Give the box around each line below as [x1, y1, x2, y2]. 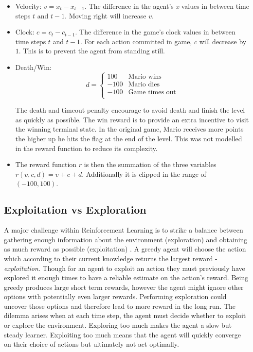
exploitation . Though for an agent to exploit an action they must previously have [4, 263, 245, 273]
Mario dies [128, 81, 160, 88]
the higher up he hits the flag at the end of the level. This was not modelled [15, 133, 242, 143]
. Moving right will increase [65, 10, 146, 20]
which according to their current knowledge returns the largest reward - [4, 253, 217, 263]
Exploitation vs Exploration [4, 202, 146, 217]
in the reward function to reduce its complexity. [15, 143, 158, 153]
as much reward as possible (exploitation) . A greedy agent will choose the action [4, 244, 246, 254]
